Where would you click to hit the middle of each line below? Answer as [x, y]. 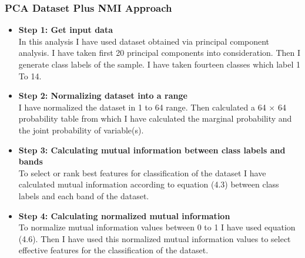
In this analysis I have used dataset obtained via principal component [144, 41]
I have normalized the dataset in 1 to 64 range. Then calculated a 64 [142, 107]
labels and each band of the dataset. [84, 195]
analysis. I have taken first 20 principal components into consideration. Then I [160, 53]
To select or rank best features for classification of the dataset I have [142, 172]
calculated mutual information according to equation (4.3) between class [149, 184]
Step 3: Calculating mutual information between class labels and [152, 150]
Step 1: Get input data [66, 30]
